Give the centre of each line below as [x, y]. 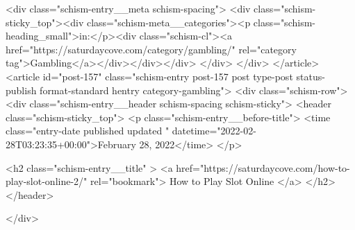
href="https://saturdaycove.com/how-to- [263, 167]
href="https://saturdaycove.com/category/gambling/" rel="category [151, 49]
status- [311, 76]
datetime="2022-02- [214, 131]
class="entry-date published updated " [88, 131]
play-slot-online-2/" [47, 181]
